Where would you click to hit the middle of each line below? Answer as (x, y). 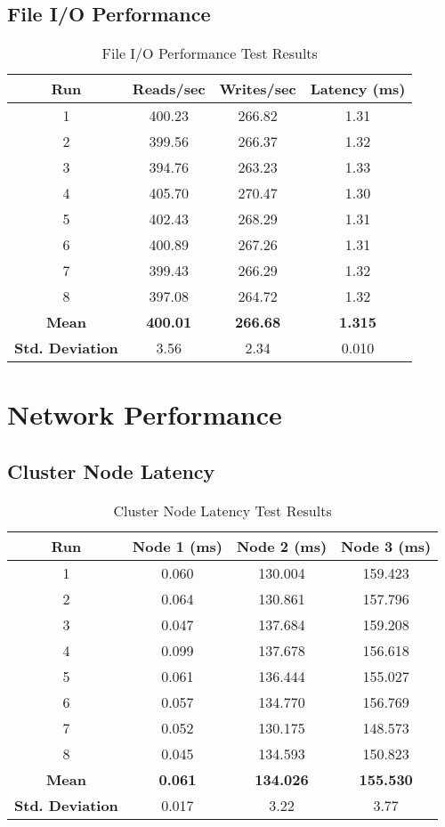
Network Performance (145, 414)
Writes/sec (258, 89)
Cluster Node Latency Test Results (222, 510)
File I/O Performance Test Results (210, 53)
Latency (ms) (358, 89)
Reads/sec (169, 89)
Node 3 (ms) (386, 546)
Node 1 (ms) (177, 546)
